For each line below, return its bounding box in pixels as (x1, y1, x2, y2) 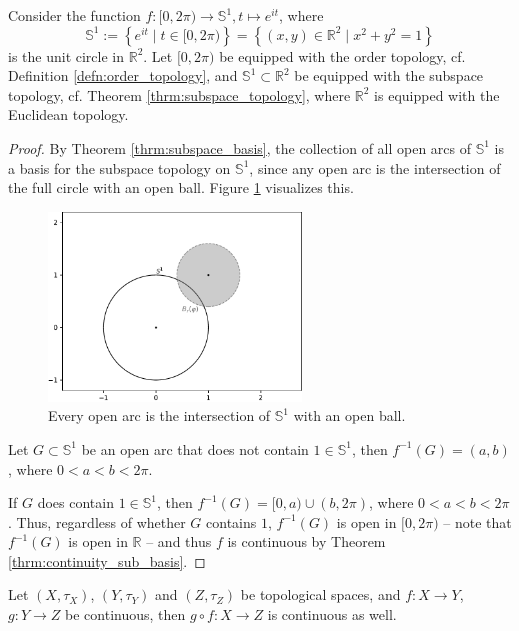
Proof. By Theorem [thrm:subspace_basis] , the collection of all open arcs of (8, 137, 472, 158)
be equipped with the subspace (294, 65, 484, 86)
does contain (37, 492, 114, 513)
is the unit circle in (8, 45, 125, 66)
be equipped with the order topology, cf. (219, 45, 466, 66)
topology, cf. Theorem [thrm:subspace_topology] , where (8, 84, 351, 105)
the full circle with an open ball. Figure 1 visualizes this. (8, 177, 354, 198)
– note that (443, 511, 512, 532)
